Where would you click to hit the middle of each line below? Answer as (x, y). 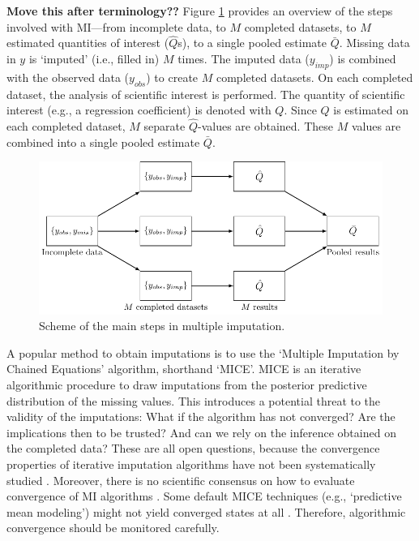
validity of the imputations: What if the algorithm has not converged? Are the (201, 416)
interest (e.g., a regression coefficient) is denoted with (139, 110)
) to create (172, 77)
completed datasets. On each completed (314, 77)
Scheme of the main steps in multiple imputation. (162, 326)
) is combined (363, 58)
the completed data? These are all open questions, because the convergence (193, 448)
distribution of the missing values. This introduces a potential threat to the (194, 400)
